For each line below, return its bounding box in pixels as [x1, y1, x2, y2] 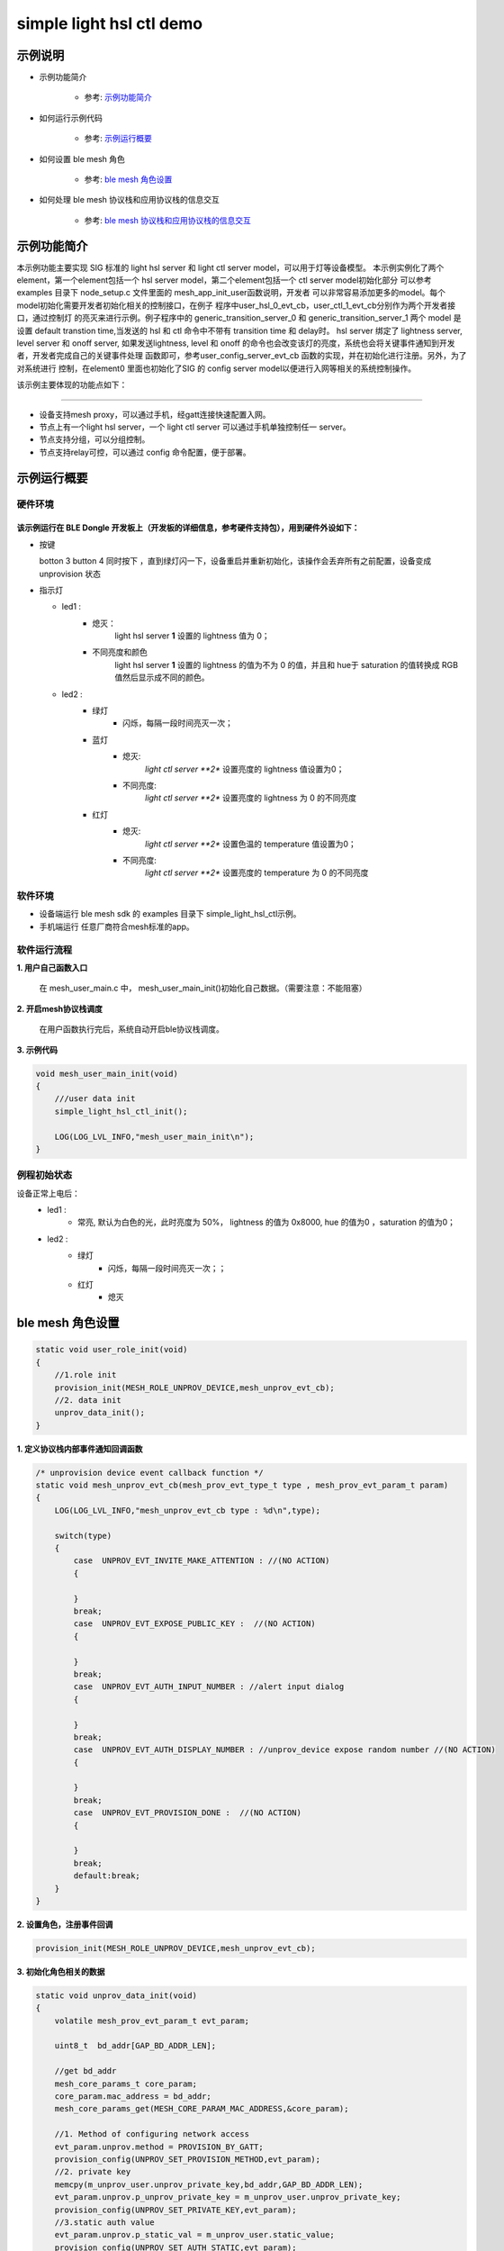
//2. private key [54, 2166, 131, 2177]
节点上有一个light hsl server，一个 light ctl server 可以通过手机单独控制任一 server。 [39, 421, 351, 432]
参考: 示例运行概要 [84, 133, 152, 144]
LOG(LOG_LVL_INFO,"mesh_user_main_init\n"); [54, 1131, 255, 1142]
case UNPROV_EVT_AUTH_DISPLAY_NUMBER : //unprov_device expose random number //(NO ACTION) [73, 1745, 497, 1755]
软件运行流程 [16, 944, 73, 956]
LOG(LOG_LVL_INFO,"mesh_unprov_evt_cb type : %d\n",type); [54, 1505, 321, 1515]
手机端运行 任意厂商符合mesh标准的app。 [39, 921, 195, 932]
